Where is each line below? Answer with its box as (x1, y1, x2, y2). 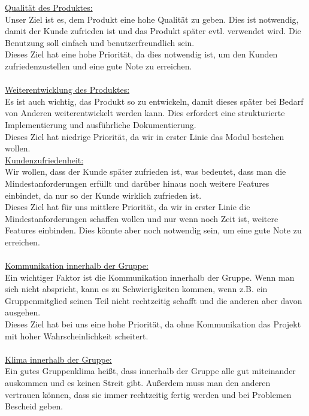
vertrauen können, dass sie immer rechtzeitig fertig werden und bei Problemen (5, 388, 292, 400)
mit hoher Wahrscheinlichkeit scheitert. (5, 329, 149, 342)
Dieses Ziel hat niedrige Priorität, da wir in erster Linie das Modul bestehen (5, 130, 284, 142)
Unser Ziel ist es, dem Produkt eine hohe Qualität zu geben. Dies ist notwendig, (5, 13, 299, 25)
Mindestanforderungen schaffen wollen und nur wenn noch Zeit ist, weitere (5, 212, 278, 224)
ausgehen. (5, 306, 41, 318)
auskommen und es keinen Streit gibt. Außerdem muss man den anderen (5, 376, 271, 388)
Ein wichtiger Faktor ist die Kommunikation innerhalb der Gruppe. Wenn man (5, 271, 295, 283)
